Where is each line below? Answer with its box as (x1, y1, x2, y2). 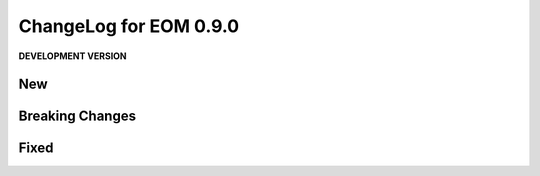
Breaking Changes (18, 108, 137, 125)
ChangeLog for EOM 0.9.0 (18, 15, 240, 37)
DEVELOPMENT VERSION (18, 50, 127, 62)
